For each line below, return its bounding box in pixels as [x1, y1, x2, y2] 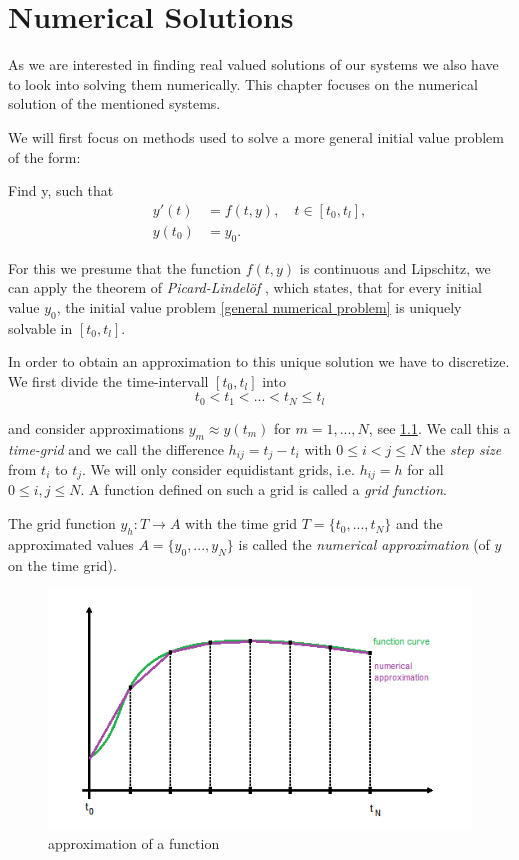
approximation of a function [48, 833, 220, 854]
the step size [425, 438, 502, 459]
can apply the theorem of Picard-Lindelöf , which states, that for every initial [8, 277, 482, 298]
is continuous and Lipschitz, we [299, 257, 491, 278]
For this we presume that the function [8, 257, 241, 278]
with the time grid [185, 513, 298, 534]
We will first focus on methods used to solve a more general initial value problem [8, 126, 504, 147]
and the [395, 513, 443, 534]
